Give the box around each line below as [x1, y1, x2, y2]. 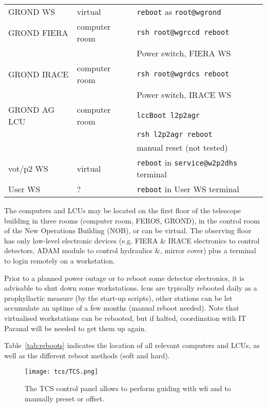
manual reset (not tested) [137, 141, 228, 153]
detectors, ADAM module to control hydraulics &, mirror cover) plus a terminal [4, 245, 256, 256]
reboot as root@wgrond [137, 6, 221, 17]
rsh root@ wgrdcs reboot [137, 70, 230, 78]
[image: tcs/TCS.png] [25, 368, 99, 376]
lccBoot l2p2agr [137, 111, 200, 119]
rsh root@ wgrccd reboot [137, 28, 230, 36]
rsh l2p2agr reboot [137, 130, 213, 138]
